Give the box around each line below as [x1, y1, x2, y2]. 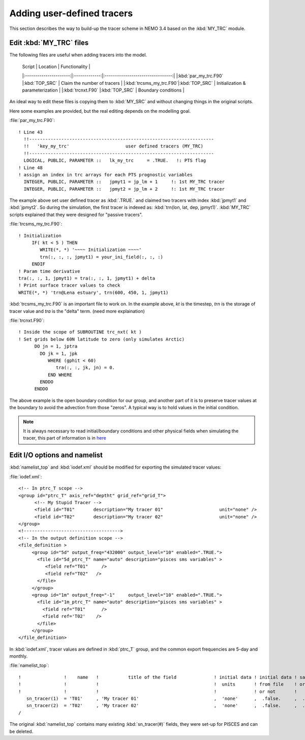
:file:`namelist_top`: [9, 662, 49, 668]
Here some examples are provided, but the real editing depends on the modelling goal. [9, 108, 191, 114]
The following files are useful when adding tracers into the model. [9, 52, 147, 58]
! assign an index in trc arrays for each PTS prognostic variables [18, 172, 193, 177]
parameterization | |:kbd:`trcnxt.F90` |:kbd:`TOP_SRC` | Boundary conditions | [22, 87, 185, 94]
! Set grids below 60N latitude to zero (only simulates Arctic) [18, 336, 185, 342]
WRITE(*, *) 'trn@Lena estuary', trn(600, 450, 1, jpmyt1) [18, 290, 169, 295]
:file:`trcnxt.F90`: [9, 317, 45, 323]
